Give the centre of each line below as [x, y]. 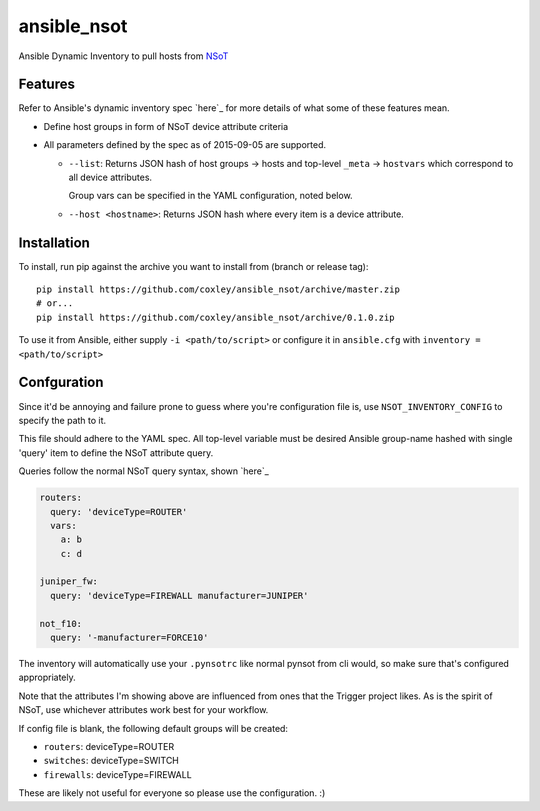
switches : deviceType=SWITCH [111, 761]
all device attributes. [110, 177]
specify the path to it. [62, 420]
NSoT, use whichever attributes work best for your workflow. [143, 710]
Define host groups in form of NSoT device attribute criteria [166, 126]
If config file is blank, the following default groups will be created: [153, 728]
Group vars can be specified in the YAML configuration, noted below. [211, 196]
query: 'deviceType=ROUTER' [119, 511]
